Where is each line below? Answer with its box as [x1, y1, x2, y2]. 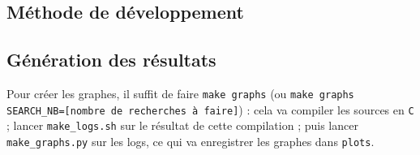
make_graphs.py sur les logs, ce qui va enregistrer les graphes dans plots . [6, 132, 375, 149]
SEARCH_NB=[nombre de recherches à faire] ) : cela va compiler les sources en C [6, 101, 414, 118]
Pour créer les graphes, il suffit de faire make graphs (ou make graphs [6, 84, 354, 101]
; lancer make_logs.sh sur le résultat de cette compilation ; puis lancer [6, 117, 358, 134]
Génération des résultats [6, 47, 216, 72]
